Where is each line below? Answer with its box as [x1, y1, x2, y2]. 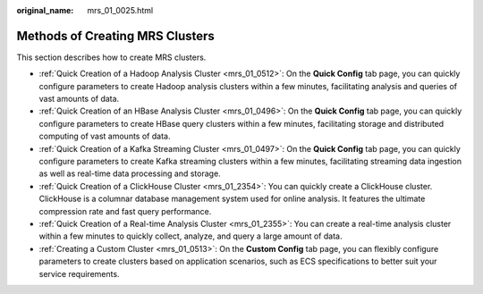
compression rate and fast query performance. [38, 206, 212, 216]
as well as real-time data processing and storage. [38, 168, 221, 179]
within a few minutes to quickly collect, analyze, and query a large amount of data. [38, 231, 343, 241]
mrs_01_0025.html [87, 5, 154, 15]
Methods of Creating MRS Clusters [16, 28, 215, 44]
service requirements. [38, 268, 120, 279]
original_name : [16, 5, 74, 15]
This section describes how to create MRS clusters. [16, 52, 207, 63]
